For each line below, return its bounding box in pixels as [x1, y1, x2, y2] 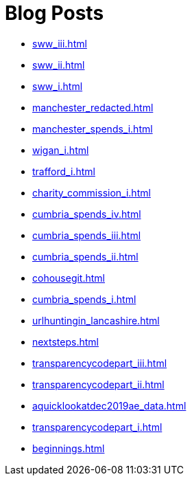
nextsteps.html [32, 335, 99, 348]
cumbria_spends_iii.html [32, 229, 141, 241]
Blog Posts [5, 1, 104, 25]
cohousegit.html [32, 271, 105, 284]
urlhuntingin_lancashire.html [32, 314, 160, 326]
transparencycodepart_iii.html [32, 357, 167, 369]
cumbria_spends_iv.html [32, 208, 141, 220]
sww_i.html [32, 80, 83, 92]
